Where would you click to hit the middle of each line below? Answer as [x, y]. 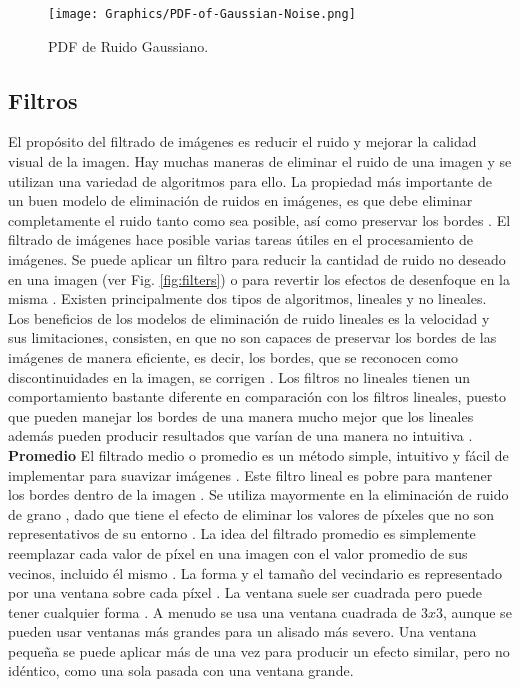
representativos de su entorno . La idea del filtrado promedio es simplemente [242, 533]
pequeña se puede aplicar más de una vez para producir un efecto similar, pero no [259, 650]
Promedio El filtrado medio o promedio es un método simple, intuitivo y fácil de [258, 454]
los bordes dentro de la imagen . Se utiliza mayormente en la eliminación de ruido [258, 494]
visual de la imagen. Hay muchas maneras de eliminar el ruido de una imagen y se [260, 161]
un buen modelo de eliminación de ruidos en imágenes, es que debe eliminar [240, 200]
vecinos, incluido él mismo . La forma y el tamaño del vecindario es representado [255, 572]
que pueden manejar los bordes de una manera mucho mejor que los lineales [241, 415]
